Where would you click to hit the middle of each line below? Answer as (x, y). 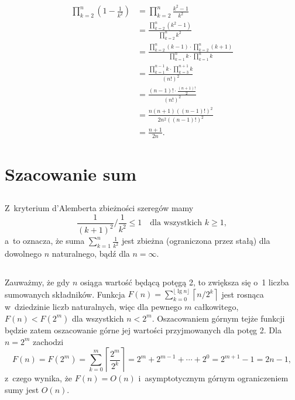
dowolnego (23, 254)
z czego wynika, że (39, 378)
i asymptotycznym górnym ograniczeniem (213, 378)
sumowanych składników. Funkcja (65, 294)
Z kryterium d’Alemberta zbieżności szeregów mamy (99, 208)
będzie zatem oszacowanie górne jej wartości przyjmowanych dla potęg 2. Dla (143, 330)
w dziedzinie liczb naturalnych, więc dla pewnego (93, 307)
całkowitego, (217, 307)
